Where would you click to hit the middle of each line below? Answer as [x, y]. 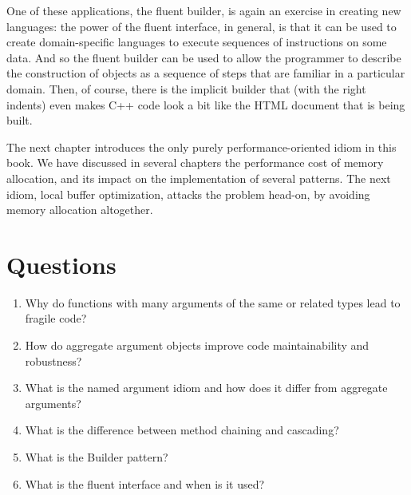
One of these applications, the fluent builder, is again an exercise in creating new [204, 10]
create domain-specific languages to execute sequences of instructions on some [197, 42]
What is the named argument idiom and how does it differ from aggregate [206, 388]
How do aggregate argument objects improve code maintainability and [197, 345]
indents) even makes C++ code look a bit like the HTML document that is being [206, 104]
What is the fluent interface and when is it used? [145, 483]
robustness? [53, 360]
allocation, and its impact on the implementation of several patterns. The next [199, 178]
